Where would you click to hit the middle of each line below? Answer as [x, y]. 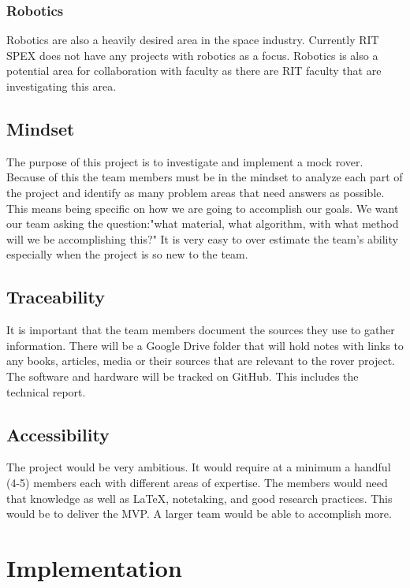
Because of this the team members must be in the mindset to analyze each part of [205, 177]
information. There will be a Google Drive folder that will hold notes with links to [205, 345]
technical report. [46, 391]
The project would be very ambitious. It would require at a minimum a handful [199, 467]
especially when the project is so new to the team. [127, 254]
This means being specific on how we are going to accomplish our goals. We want [203, 208]
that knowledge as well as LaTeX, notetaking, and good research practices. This [199, 498]
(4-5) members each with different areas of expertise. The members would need [197, 482]
